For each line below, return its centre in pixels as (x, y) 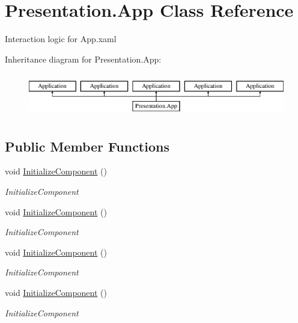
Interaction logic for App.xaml (61, 39)
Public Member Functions (87, 146)
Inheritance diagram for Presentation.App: (83, 59)
